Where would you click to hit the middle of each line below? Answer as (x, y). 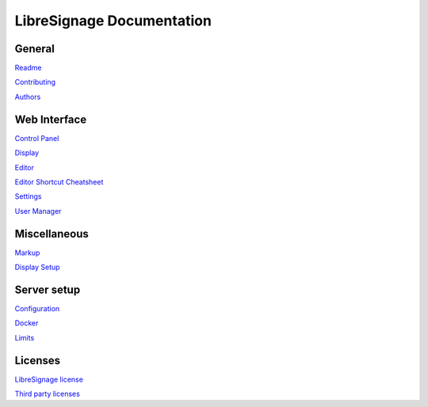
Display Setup (37, 267)
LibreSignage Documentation (113, 21)
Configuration (37, 308)
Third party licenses (48, 394)
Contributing (35, 82)
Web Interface (51, 119)
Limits (25, 337)
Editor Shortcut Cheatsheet (59, 181)
